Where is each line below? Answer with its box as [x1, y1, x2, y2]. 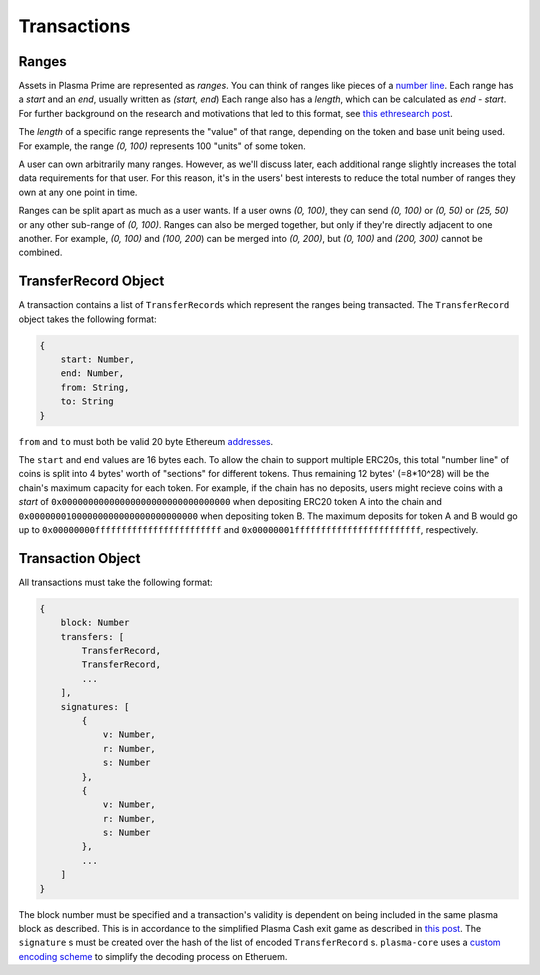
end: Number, [60, 368, 125, 379]
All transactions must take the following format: [18, 576, 214, 588]
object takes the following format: [18, 313, 157, 325]
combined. [18, 246, 63, 259]
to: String [60, 396, 114, 407]
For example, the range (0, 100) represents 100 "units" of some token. [18, 140, 306, 152]
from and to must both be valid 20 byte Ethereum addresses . [18, 435, 274, 447]
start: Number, [60, 354, 135, 365]
